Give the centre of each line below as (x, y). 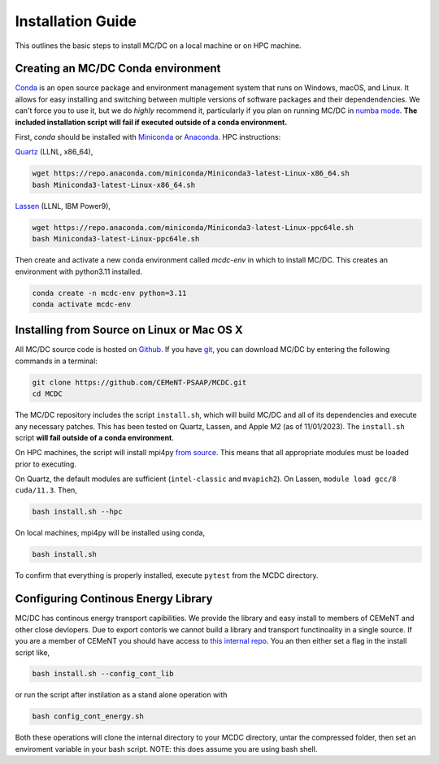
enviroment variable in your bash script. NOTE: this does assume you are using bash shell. (166, 749)
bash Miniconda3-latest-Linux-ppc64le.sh (116, 239)
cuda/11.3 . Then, (46, 490)
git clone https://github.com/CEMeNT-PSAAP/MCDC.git (139, 382)
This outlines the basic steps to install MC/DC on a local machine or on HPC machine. (158, 46)
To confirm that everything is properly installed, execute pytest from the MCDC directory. (167, 575)
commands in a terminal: (56, 361)
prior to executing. (46, 464)
